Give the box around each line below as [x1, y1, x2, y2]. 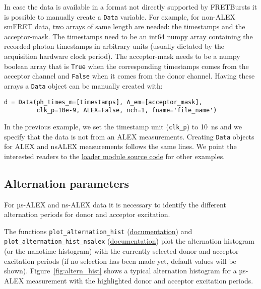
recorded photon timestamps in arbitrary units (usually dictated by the [4, 41, 224, 51]
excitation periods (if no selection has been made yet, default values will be [4, 255, 236, 266]
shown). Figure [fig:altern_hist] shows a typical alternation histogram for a [4, 265, 237, 276]
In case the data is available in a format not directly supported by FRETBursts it [4, 2, 257, 12]
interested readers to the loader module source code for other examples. [4, 151, 225, 161]
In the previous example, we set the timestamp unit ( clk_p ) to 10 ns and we [4, 121, 242, 131]
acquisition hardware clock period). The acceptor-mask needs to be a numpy [4, 51, 240, 61]
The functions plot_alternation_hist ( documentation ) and [4, 226, 192, 236]
